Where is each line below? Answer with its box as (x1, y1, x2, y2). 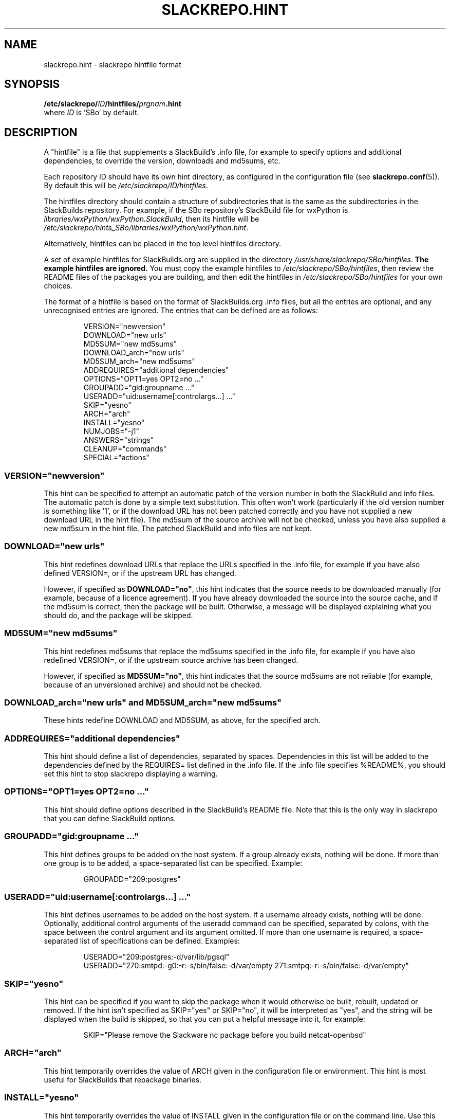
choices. (44, 281, 73, 291)
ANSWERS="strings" (83, 436, 154, 445)
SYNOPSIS (4, 78, 60, 91)
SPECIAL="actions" (83, 453, 149, 462)
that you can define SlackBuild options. (44, 814, 176, 823)
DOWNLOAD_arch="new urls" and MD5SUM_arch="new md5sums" (4, 697, 282, 708)
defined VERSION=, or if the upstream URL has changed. (44, 568, 236, 577)
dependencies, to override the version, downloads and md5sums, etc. (44, 156, 280, 166)
